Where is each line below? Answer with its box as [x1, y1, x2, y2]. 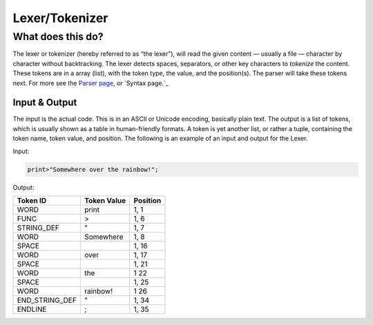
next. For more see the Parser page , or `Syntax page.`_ [12, 79, 169, 87]
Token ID [17, 196, 47, 205]
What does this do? [12, 30, 104, 43]
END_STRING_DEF [17, 295, 77, 305]
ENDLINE [17, 304, 47, 314]
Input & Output [12, 97, 77, 108]
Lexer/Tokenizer [12, 10, 108, 26]
